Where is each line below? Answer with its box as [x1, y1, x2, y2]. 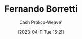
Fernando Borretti [4, 3, 78, 15]
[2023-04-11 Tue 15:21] [18, 29, 64, 35]
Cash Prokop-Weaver [19, 19, 63, 25]
